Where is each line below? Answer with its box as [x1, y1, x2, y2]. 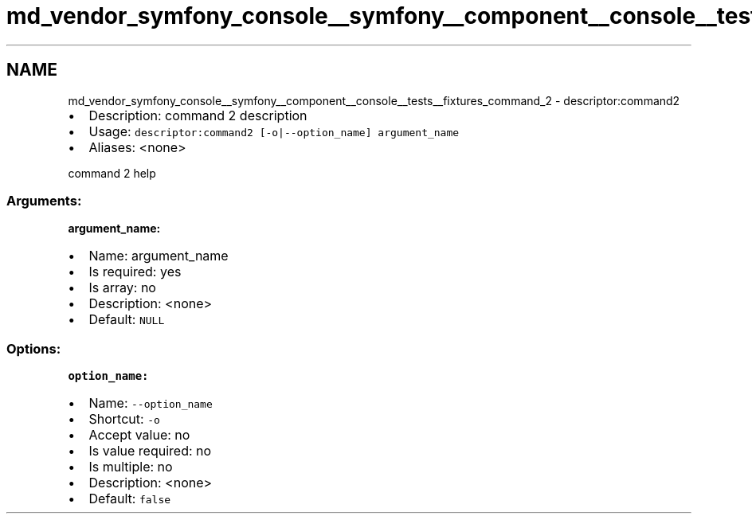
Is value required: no [88, 443, 212, 459]
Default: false [88, 491, 171, 507]
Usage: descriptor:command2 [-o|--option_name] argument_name [88, 123, 460, 139]
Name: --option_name [88, 395, 213, 412]
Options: [6, 340, 61, 357]
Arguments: [6, 192, 82, 209]
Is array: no [88, 280, 156, 296]
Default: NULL [88, 311, 165, 328]
